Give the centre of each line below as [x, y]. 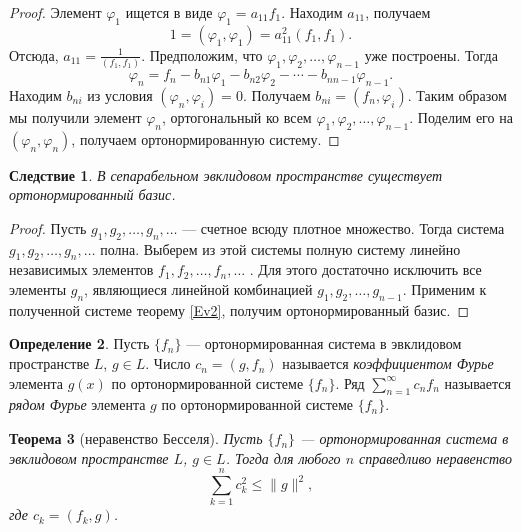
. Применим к [444, 289]
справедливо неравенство [435, 457]
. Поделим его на [461, 116]
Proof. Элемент [55, 12]
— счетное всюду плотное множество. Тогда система [343, 227]
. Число [168, 363]
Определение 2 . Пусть [79, 343]
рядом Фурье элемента [77, 404]
